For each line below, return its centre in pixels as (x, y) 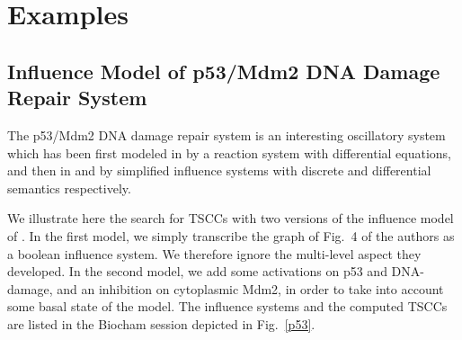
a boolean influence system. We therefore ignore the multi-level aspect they (214, 253)
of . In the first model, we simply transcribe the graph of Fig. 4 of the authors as (231, 235)
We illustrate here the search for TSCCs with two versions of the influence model (231, 218)
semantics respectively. (69, 188)
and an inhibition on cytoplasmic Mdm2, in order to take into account (250, 288)
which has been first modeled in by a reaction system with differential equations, (229, 152)
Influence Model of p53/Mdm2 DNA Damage (224, 71)
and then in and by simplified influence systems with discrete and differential (219, 170)
